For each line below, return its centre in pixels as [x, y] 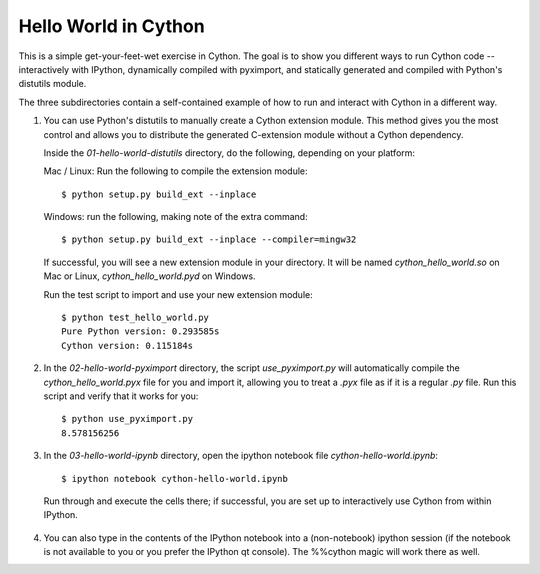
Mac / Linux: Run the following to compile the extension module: [176, 171]
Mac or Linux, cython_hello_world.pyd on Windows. [149, 276]
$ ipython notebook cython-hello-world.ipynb [175, 478]
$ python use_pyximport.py [127, 419]
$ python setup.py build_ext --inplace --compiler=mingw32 [209, 239]
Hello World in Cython [111, 26]
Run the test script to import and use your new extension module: [178, 294]
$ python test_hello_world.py [135, 318]
